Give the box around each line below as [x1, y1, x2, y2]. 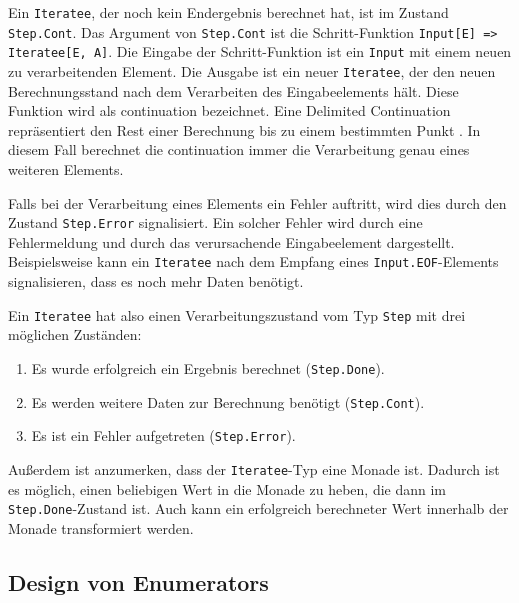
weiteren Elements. [8, 159, 124, 179]
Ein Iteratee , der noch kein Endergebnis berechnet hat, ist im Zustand [8, 2, 449, 22]
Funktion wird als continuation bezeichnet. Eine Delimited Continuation [8, 100, 451, 121]
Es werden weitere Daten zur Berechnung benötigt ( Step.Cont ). [31, 391, 425, 412]
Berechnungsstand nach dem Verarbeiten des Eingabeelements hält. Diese [8, 80, 459, 101]
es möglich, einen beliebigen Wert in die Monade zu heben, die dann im [8, 478, 447, 499]
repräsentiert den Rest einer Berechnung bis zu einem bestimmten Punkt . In [8, 119, 481, 140]
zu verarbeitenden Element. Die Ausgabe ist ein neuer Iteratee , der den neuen [8, 60, 496, 81]
